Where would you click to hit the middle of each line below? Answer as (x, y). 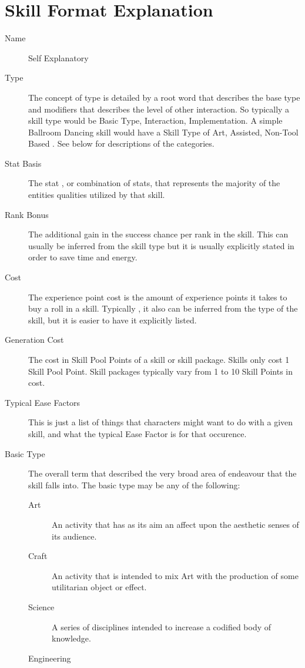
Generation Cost (34, 340)
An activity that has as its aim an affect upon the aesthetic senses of (175, 524)
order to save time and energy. (83, 257)
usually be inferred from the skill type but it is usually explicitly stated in (161, 245)
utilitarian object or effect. (99, 587)
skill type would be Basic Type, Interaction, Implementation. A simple (155, 120)
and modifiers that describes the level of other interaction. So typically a (159, 109)
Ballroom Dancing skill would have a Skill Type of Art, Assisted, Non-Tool (163, 132)
